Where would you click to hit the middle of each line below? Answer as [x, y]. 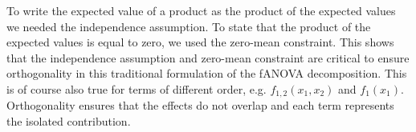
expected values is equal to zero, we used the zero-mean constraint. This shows [200, 42]
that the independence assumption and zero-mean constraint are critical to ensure [208, 57]
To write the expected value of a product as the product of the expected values [201, 10]
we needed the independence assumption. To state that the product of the [189, 26]
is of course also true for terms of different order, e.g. [137, 88]
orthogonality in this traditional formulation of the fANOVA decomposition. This [207, 73]
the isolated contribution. [69, 121]
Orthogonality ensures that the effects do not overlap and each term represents [200, 105]
